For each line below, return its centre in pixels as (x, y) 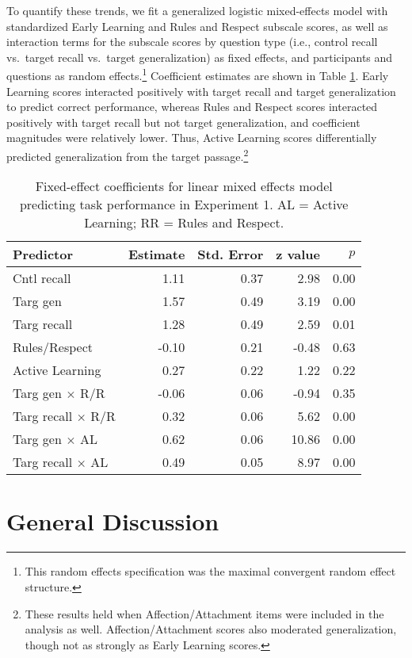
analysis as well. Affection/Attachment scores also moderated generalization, (211, 629)
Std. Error (231, 254)
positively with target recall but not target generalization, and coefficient (183, 122)
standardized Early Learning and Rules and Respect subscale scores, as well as (197, 26)
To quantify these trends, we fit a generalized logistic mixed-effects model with (197, 10)
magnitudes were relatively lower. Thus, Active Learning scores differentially (192, 138)
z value (298, 254)
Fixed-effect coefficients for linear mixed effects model (184, 186)
